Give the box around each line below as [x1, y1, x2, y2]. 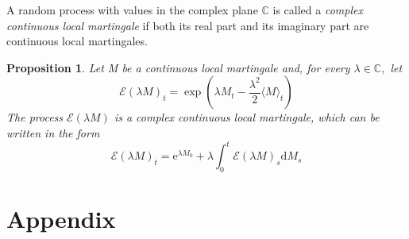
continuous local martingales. [6, 33, 148, 49]
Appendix [6, 202, 116, 235]
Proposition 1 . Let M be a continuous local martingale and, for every [6, 59, 350, 75]
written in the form [6, 124, 100, 141]
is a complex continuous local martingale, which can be [114, 109, 380, 125]
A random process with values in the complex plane [6, 2, 258, 17]
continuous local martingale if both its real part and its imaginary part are [6, 17, 369, 33]
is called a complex [272, 2, 363, 17]
